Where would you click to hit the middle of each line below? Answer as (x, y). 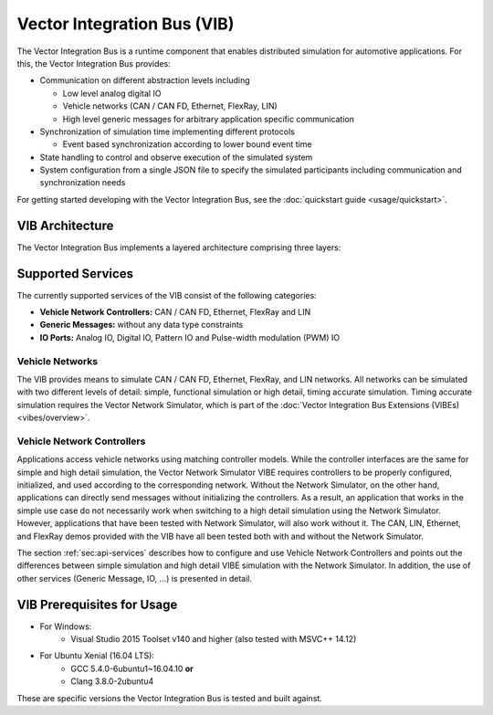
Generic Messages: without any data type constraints (142, 325)
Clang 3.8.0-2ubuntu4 (112, 681)
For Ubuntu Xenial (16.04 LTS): (97, 656)
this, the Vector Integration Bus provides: (94, 63)
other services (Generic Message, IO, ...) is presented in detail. (135, 578)
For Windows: (66, 626)
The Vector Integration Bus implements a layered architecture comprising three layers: (179, 247)
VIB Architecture (65, 225)
